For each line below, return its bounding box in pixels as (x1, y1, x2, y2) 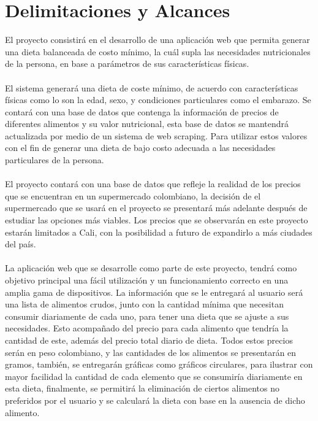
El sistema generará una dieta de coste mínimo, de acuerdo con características (5, 81, 298, 94)
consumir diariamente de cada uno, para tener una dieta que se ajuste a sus (5, 309, 289, 322)
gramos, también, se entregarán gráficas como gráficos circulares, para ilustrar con (5, 358, 313, 371)
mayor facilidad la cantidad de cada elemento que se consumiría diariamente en (5, 369, 303, 382)
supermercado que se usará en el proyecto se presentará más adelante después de (5, 201, 308, 214)
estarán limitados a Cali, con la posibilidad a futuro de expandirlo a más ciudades (5, 225, 312, 238)
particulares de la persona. (5, 153, 104, 166)
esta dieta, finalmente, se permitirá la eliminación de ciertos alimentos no (5, 382, 279, 395)
